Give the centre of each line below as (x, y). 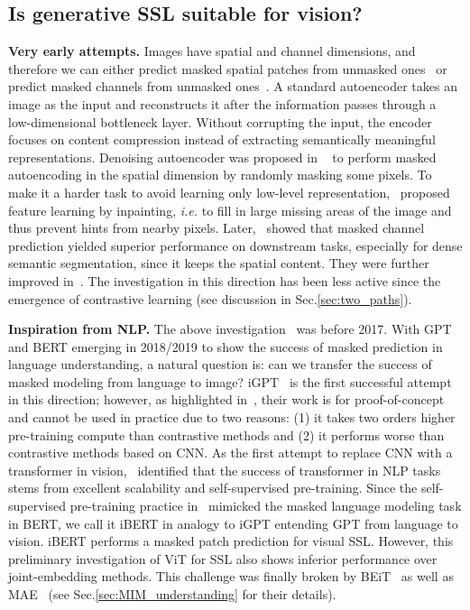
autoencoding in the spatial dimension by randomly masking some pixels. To (220, 175)
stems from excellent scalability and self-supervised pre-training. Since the (213, 488)
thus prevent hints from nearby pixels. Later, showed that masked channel (217, 228)
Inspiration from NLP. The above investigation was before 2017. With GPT (230, 329)
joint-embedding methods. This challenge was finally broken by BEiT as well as (231, 576)
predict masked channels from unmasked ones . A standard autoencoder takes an (233, 86)
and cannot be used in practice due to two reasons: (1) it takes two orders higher (232, 417)
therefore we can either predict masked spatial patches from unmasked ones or (228, 68)
